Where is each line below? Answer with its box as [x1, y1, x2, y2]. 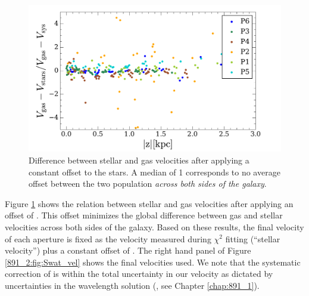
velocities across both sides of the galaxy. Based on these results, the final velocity [5, 220, 304, 233]
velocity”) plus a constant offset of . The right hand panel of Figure [5, 244, 251, 257]
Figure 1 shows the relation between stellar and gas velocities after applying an [5, 197, 294, 209]
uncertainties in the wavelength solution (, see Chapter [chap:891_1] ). [5, 279, 260, 291]
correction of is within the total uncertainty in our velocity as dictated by [5, 267, 273, 280]
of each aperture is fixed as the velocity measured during [5, 232, 211, 245]
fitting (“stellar [225, 232, 280, 245]
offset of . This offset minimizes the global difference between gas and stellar [5, 209, 283, 221]
